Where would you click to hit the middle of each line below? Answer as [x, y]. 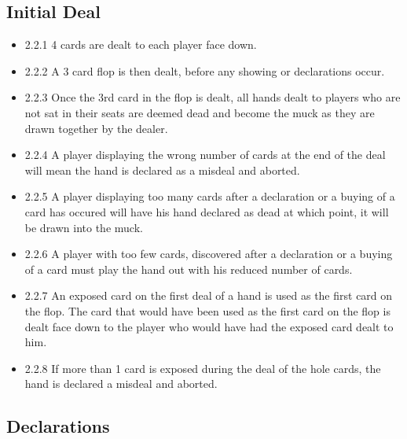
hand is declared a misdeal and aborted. [121, 384]
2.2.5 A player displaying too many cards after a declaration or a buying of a [210, 196]
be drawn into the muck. [84, 227]
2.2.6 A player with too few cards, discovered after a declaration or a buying [209, 254]
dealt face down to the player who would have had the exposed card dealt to [209, 326]
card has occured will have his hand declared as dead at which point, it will [207, 211]
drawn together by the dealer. [96, 128]
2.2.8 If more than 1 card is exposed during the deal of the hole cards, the [203, 368]
